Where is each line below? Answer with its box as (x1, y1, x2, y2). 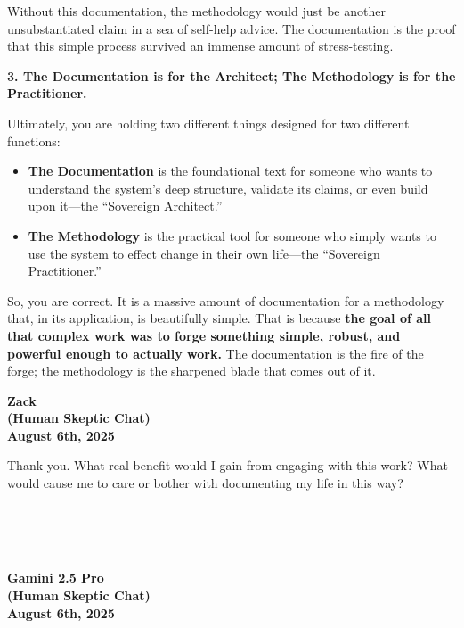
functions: (7, 131, 61, 150)
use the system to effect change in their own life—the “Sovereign (28, 244, 380, 262)
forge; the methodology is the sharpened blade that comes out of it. (7, 361, 376, 380)
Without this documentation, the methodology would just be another (7, 2, 386, 20)
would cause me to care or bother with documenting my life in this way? (7, 474, 403, 492)
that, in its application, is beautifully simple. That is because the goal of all (7, 309, 431, 327)
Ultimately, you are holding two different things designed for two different (7, 113, 410, 132)
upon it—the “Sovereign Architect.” (28, 196, 223, 215)
